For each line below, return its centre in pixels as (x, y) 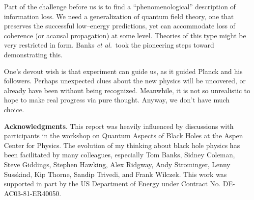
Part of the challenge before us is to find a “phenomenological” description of (120, 6)
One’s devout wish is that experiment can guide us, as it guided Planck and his (123, 71)
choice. (14, 109)
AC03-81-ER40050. (33, 193)
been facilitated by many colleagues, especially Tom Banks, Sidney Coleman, (120, 155)
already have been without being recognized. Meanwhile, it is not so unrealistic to (127, 90)
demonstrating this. (33, 54)
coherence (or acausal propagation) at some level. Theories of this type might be (125, 35)
